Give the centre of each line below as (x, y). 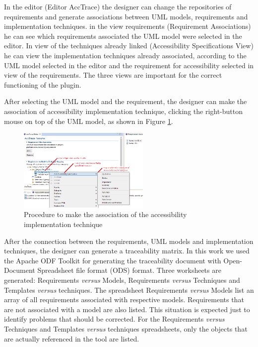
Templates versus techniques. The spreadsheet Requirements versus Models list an (129, 289)
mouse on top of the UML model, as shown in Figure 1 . (89, 121)
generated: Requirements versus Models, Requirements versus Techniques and (122, 280)
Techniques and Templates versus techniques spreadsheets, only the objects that (126, 329)
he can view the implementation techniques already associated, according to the (125, 55)
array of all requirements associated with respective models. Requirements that (124, 299)
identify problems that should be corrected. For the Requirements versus (114, 319)
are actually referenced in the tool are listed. (72, 338)
